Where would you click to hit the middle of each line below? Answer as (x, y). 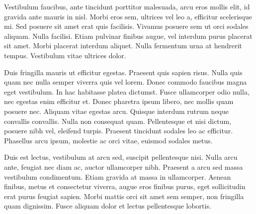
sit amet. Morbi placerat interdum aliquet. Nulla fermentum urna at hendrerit (123, 46)
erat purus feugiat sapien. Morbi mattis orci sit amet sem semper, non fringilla (124, 196)
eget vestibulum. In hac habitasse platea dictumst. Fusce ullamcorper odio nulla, (127, 91)
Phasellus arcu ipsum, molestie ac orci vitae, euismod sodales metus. (108, 140)
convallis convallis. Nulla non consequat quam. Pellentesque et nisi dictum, (118, 121)
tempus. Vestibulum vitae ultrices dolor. (65, 55)
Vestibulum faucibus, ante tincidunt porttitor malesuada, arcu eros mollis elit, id (127, 6)
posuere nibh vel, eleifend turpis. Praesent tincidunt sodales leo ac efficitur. (119, 131)
